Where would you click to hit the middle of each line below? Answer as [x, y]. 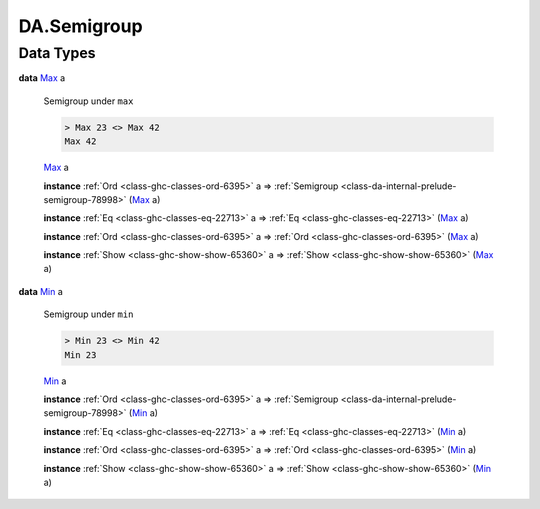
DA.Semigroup [81, 26]
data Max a [42, 78]
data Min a [41, 291]
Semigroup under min [88, 314]
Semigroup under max [88, 101]
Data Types [57, 53]
